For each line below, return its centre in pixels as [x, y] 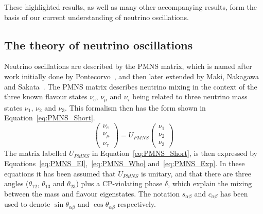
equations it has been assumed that [60, 173]
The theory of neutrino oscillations [99, 44]
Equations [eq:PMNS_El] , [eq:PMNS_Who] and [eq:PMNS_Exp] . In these [125, 163]
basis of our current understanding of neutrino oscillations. [97, 17]
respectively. [137, 204]
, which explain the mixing [210, 183]
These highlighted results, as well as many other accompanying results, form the [131, 7]
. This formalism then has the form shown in [135, 107]
